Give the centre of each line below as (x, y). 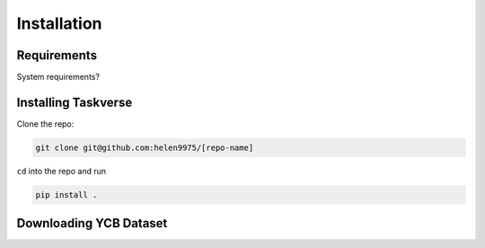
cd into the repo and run (62, 171)
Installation (59, 23)
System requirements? (58, 77)
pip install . (66, 195)
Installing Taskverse (75, 102)
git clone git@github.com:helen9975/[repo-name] (145, 147)
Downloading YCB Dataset (92, 223)
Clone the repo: (45, 124)
